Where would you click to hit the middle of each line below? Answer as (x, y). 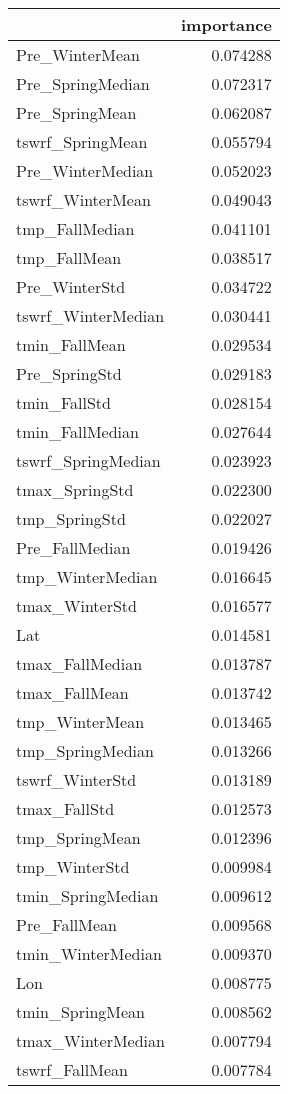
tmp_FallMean (69, 257)
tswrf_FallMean (72, 1069)
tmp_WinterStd (73, 866)
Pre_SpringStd (69, 373)
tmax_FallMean (72, 692)
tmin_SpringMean (80, 1011)
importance (226, 24)
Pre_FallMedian (73, 547)
